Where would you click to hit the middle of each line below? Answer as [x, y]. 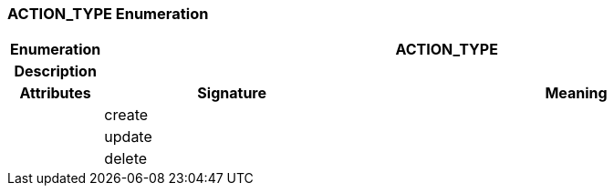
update [128, 137]
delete [126, 159]
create [126, 115]
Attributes [55, 93]
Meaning [576, 93]
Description [55, 71]
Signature [232, 93]
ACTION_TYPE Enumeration [108, 14]
